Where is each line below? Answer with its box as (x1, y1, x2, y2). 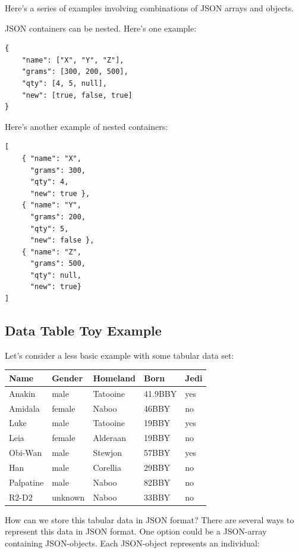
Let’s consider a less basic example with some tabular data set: (5, 349, 234, 361)
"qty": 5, (30, 224, 69, 233)
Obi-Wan (9, 446, 42, 459)
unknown (52, 490, 85, 503)
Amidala (9, 402, 40, 414)
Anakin (9, 387, 36, 399)
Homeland (93, 371, 136, 384)
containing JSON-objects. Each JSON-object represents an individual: (5, 536, 260, 549)
